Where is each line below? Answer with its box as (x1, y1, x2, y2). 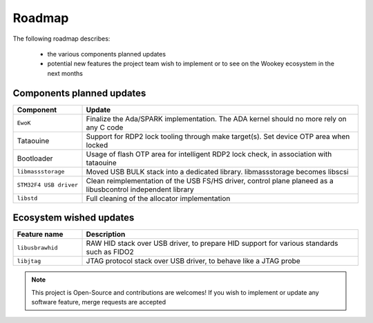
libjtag (17, 257, 41, 264)
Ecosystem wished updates (12, 212, 135, 224)
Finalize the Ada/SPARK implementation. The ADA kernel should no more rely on (86, 114, 347, 123)
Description (86, 229, 126, 239)
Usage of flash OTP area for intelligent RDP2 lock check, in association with (86, 149, 332, 158)
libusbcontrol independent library (86, 185, 195, 194)
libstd (17, 195, 38, 202)
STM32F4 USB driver (17, 181, 79, 189)
